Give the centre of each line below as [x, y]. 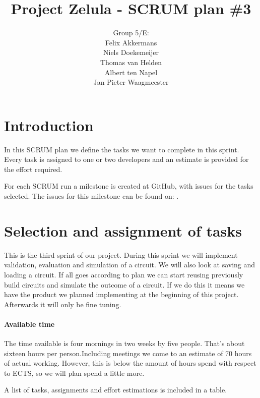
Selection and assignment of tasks [123, 230]
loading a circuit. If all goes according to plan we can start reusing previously [124, 274]
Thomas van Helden [131, 62]
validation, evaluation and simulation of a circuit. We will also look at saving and [130, 265]
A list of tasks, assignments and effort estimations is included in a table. [116, 390]
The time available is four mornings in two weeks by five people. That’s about [124, 343]
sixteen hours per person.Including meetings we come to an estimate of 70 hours [128, 353]
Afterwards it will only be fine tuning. [63, 304]
